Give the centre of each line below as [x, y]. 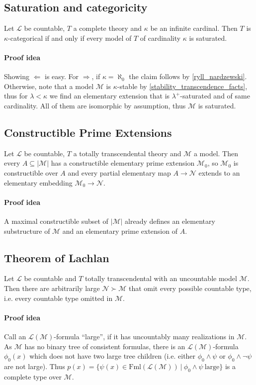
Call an [15, 336]
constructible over [31, 172]
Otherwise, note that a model [49, 86]
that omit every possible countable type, [190, 288]
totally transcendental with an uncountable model [161, 278]
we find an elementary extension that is [110, 96]
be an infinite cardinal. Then [194, 28]
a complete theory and [108, 28]
